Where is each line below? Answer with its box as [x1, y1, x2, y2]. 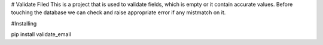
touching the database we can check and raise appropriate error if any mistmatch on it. [11, 9, 226, 16]
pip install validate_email [11, 31, 71, 38]
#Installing [11, 20, 37, 27]
